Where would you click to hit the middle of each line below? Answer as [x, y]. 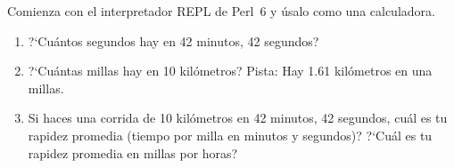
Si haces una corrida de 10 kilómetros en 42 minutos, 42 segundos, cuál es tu [238, 118]
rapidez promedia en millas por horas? [133, 152]
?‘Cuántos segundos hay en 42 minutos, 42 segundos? [173, 40]
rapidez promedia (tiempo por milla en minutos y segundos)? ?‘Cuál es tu [230, 135]
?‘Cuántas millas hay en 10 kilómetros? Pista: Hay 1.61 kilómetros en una [230, 71]
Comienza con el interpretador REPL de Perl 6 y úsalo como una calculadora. [221, 11]
